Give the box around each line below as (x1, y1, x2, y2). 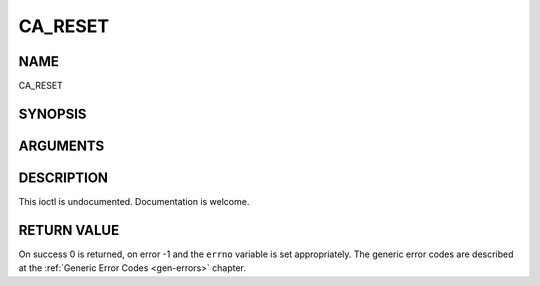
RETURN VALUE (18, 221, 120, 239)
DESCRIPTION (18, 169, 109, 186)
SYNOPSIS (18, 105, 87, 122)
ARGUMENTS (18, 137, 105, 154)
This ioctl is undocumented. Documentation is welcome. (18, 196, 250, 207)
